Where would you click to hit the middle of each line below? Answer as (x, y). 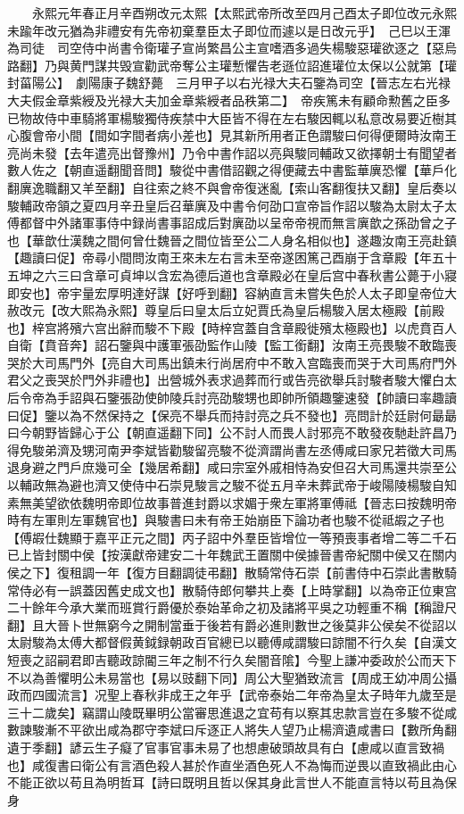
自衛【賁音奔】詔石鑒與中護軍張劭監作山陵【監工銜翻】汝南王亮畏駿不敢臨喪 (232, 345)
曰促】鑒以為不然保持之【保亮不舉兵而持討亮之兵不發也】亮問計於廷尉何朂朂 (232, 415)
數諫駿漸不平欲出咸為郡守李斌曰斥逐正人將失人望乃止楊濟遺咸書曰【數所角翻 (232, 730)
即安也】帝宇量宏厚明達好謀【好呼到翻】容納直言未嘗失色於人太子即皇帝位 (226, 292)
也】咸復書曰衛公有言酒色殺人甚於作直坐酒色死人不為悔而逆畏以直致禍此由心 (232, 764)
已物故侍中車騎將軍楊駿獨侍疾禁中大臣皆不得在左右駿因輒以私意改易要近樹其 (232, 117)
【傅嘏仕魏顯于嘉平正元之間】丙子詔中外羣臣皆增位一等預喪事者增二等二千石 (232, 537)
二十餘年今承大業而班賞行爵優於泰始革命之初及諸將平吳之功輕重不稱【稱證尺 (232, 607)
